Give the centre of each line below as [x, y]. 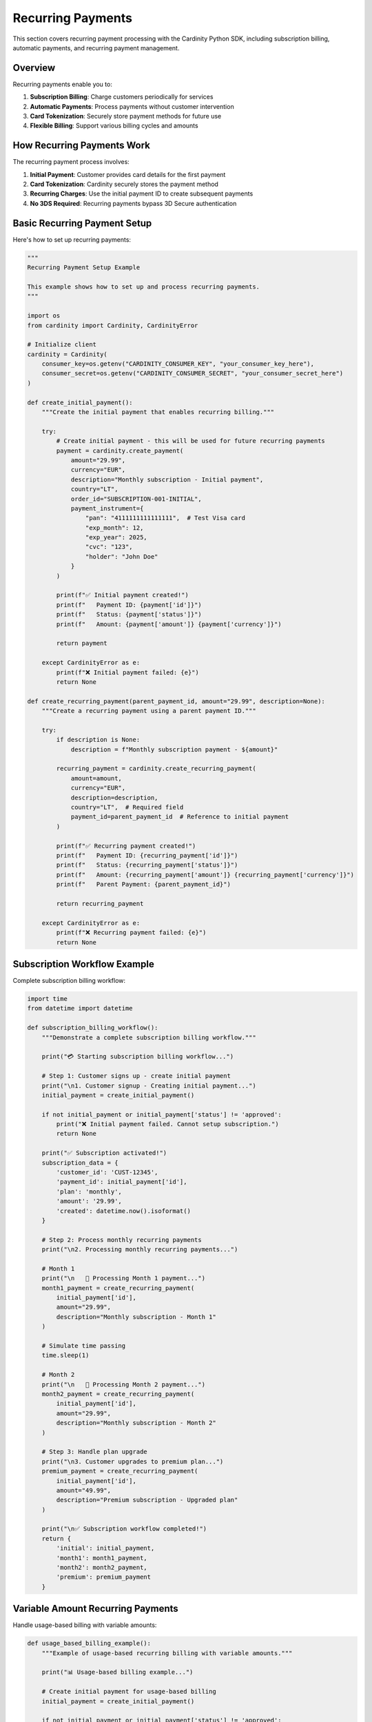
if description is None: [98, 740]
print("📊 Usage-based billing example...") [117, 1672]
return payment [82, 643]
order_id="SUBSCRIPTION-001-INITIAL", [136, 499]
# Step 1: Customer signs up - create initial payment [136, 1076]
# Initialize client [62, 345]
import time [48, 998]
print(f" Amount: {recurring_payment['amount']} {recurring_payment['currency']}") [205, 874]
